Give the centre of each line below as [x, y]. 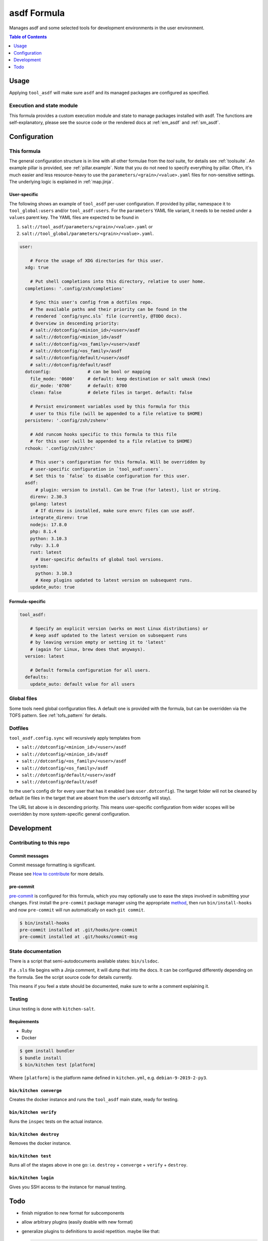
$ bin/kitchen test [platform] [58, 1065]
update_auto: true [52, 587]
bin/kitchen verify [33, 1112]
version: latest [45, 656]
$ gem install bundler [47, 1051]
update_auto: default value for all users [82, 684]
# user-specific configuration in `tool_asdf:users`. [97, 469]
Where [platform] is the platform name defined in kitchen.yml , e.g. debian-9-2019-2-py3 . [108, 1078]
